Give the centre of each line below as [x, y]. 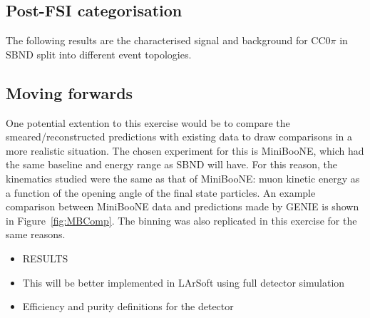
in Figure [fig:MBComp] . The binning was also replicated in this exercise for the [181, 220]
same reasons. [36, 234]
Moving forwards [70, 92]
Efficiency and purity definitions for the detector [128, 306]
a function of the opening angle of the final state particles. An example [161, 192]
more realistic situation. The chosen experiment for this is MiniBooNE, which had [185, 150]
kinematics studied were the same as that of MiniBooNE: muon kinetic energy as [183, 178]
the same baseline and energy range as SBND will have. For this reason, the [172, 164]
